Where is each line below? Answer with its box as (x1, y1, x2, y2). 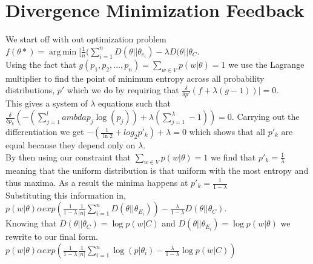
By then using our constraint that (5, 150, 131, 163)
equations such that (98, 97, 171, 110)
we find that (211, 150, 256, 163)
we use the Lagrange (228, 58, 305, 70)
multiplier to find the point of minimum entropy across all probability (5, 71, 265, 84)
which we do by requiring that (67, 84, 179, 96)
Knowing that (5, 217, 57, 229)
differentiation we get (5, 125, 84, 138)
